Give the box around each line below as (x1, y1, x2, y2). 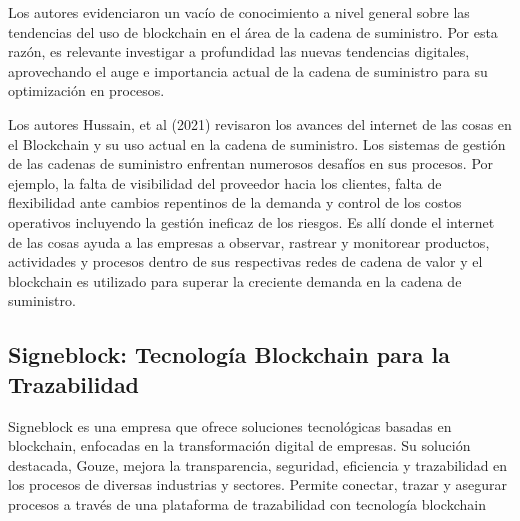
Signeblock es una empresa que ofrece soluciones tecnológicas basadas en (8, 415, 452, 436)
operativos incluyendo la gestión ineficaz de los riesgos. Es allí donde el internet (8, 211, 495, 232)
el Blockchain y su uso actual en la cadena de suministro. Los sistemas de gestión (8, 133, 506, 154)
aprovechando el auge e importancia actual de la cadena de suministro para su (8, 60, 488, 81)
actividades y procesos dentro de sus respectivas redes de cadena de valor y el (8, 251, 483, 272)
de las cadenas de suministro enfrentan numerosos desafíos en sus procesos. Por (8, 153, 494, 174)
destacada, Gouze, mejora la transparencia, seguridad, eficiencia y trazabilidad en (8, 454, 508, 475)
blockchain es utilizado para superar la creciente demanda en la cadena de (8, 270, 462, 291)
